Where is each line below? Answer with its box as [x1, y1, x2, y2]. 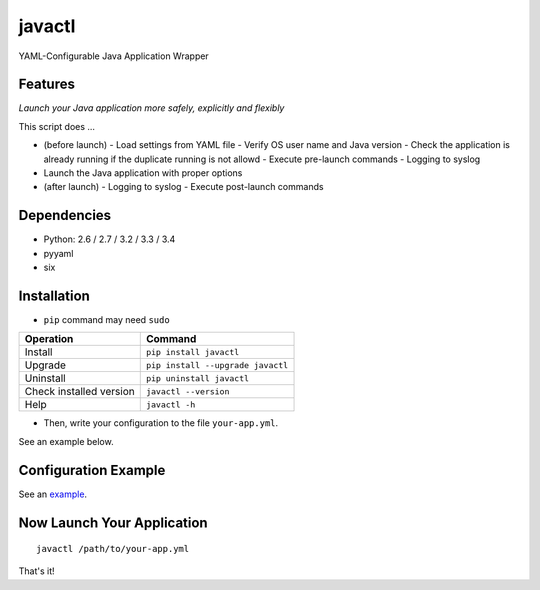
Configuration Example [18, 461, 166, 479]
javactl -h [145, 399, 196, 410]
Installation [18, 287, 90, 304]
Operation [24, 332, 74, 346]
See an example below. [18, 435, 114, 447]
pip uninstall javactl [145, 373, 250, 384]
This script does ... [18, 120, 95, 132]
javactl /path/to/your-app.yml [36, 543, 190, 555]
